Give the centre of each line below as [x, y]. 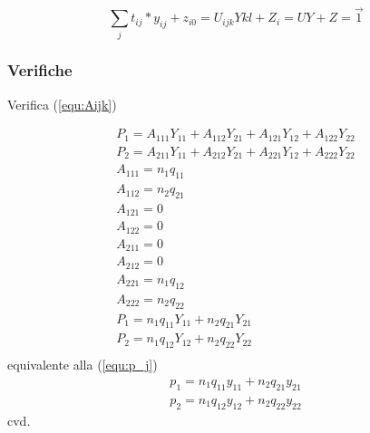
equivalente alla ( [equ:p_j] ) [83, 365]
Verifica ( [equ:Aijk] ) [62, 104]
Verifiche [40, 70]
